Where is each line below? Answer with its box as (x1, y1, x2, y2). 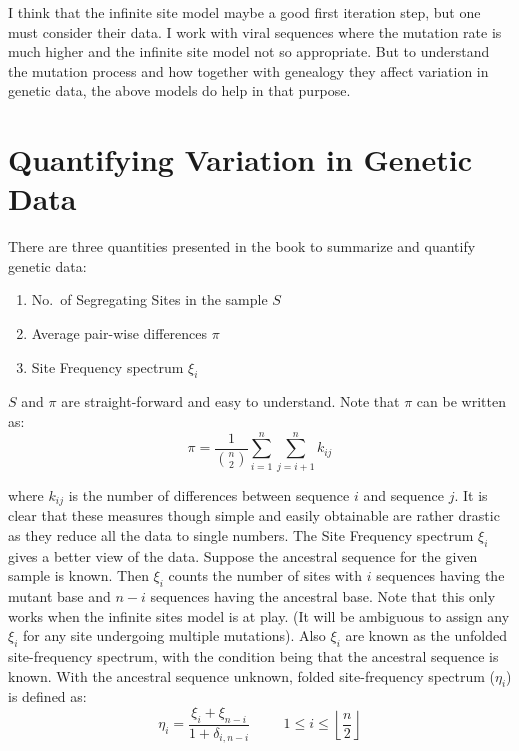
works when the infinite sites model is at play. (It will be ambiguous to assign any (8, 605, 510, 626)
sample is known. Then (8, 565, 149, 586)
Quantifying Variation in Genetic (8, 139, 472, 180)
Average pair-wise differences (31, 323, 208, 344)
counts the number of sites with (168, 565, 363, 586)
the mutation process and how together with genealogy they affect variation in (8, 60, 489, 81)
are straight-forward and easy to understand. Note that (61, 391, 400, 412)
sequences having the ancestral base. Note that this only (150, 586, 496, 606)
